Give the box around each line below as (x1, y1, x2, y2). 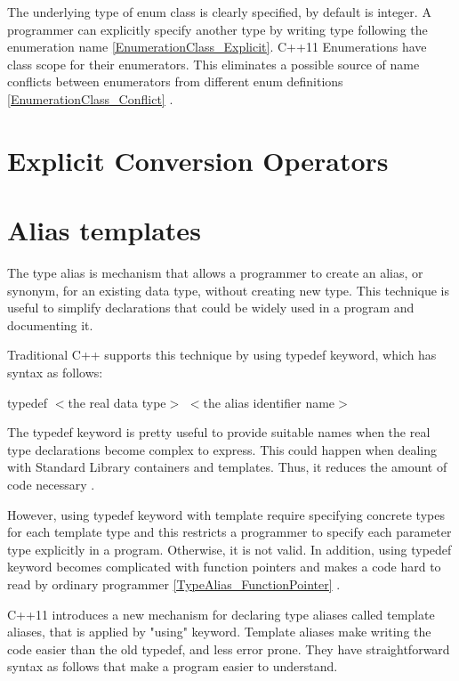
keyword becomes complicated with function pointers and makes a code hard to (7, 557, 441, 576)
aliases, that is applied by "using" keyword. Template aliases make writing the (7, 622, 431, 641)
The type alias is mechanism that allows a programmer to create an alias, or (7, 263, 423, 282)
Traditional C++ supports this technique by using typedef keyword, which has (7, 345, 437, 364)
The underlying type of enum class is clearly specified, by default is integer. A (7, 3, 431, 20)
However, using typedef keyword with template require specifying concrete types (7, 505, 445, 523)
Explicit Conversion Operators (7, 142, 389, 178)
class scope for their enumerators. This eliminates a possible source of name (7, 54, 420, 73)
